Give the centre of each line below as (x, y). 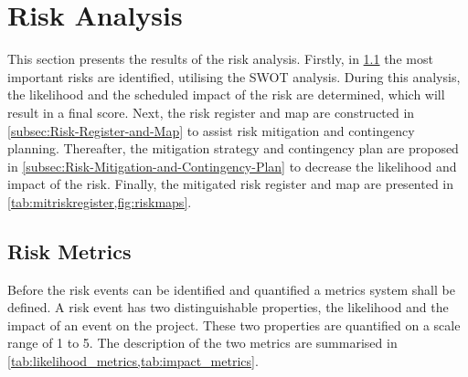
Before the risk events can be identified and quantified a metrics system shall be (231, 289)
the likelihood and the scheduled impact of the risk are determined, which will (226, 94)
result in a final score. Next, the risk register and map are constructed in (211, 112)
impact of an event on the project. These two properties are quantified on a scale (234, 325)
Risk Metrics (69, 251)
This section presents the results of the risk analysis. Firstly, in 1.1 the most (220, 59)
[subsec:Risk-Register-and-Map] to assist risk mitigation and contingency (211, 130)
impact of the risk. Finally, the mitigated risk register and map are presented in (231, 184)
